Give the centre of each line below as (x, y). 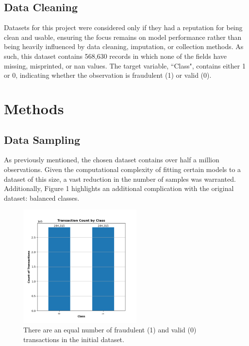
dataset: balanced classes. (42, 198)
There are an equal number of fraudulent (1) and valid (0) (110, 330)
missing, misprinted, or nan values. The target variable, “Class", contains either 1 (125, 65)
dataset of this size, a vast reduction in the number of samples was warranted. (120, 179)
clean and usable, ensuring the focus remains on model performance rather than (123, 37)
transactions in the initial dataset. (74, 339)
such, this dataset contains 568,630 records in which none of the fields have (116, 56)
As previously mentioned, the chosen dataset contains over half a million (112, 160)
